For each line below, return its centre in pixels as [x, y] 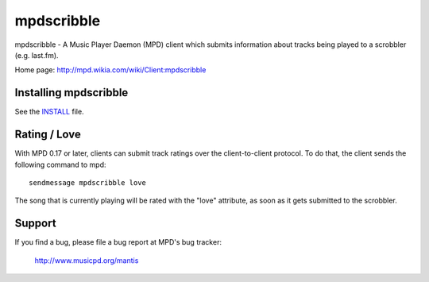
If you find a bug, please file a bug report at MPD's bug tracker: [118, 242]
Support [35, 224]
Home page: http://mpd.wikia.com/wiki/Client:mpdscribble [110, 70]
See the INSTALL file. [49, 112]
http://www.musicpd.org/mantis [87, 260]
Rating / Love [48, 135]
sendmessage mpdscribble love [88, 182]
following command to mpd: [60, 164]
